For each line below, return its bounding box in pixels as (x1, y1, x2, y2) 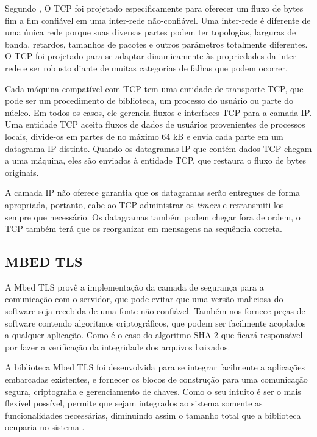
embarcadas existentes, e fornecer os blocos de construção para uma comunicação (5, 373, 308, 386)
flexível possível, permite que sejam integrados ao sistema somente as (5, 397, 263, 410)
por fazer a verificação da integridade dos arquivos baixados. (5, 340, 230, 353)
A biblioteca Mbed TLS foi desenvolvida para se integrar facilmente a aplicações (5, 361, 305, 374)
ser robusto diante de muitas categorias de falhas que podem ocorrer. (30, 61, 288, 74)
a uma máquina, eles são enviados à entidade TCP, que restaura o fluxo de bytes (5, 154, 307, 167)
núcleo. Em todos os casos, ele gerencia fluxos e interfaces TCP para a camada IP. (5, 106, 312, 118)
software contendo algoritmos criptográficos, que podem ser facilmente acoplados (5, 316, 306, 329)
